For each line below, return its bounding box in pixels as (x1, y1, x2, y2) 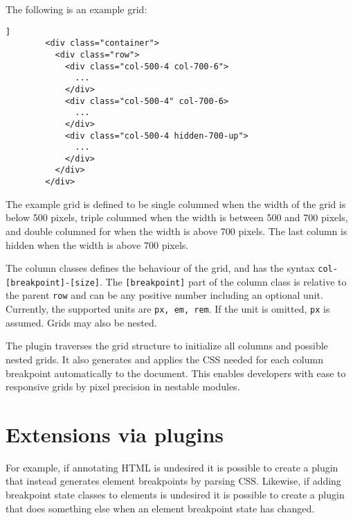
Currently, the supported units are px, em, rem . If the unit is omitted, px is (6, 302, 330, 316)
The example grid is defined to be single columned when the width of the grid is (6, 196, 346, 211)
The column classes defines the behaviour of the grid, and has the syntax (6, 261, 315, 275)
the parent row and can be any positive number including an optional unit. (6, 288, 323, 302)
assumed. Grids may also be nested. (6, 315, 157, 329)
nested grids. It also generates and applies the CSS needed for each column (6, 352, 323, 366)
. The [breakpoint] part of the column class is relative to (100, 274, 347, 288)
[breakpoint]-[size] (6, 277, 100, 288)
